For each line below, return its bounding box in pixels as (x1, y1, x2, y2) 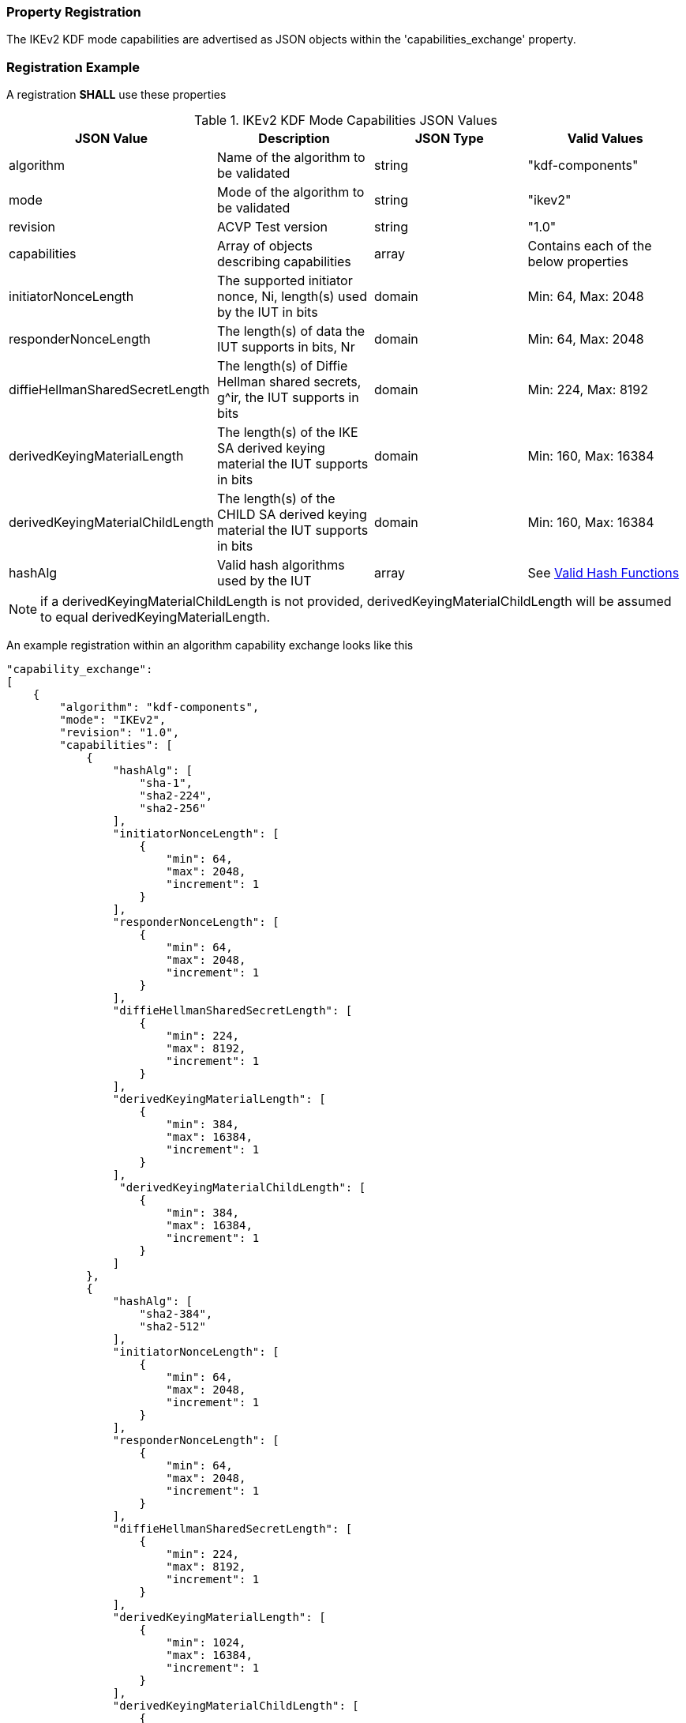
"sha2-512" (139, 1320, 206, 1334)
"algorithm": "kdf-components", (59, 701, 260, 714)
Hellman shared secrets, (217, 374, 362, 390)
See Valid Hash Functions (527, 565, 680, 581)
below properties (527, 254, 628, 270)
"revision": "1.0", (59, 726, 180, 739)
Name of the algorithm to (217, 149, 365, 166)
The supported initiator (217, 273, 353, 289)
